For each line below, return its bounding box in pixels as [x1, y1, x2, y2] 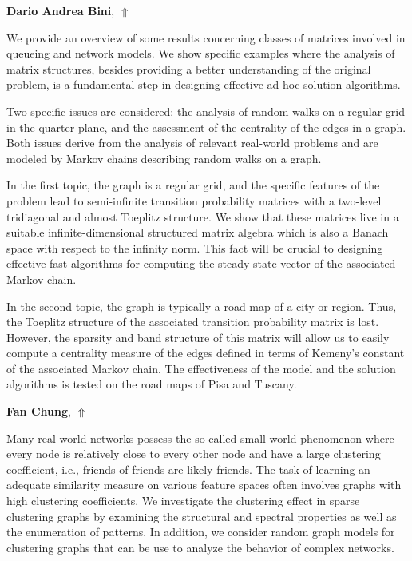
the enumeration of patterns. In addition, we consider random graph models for [6, 523, 395, 540]
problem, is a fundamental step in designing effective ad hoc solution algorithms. [6, 76, 401, 93]
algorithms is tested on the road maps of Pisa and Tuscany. [6, 376, 297, 392]
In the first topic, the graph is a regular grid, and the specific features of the [6, 177, 380, 193]
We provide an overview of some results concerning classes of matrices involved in [6, 29, 406, 46]
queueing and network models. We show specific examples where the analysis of [6, 45, 395, 62]
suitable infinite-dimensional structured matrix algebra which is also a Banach [6, 224, 389, 241]
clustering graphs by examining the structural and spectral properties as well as [6, 507, 397, 524]
